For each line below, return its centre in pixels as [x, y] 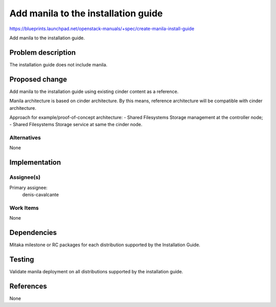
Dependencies [33, 232]
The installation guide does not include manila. [58, 64]
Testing [22, 259]
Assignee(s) [25, 177]
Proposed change [38, 79]
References [28, 286]
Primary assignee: [29, 187]
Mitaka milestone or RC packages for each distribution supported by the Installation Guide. [105, 245]
